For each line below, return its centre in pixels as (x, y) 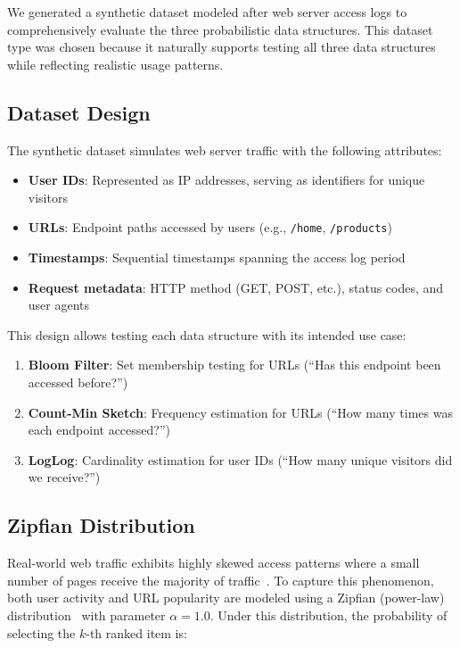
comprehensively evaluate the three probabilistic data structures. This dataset (220, 29)
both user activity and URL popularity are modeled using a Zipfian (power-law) (226, 598)
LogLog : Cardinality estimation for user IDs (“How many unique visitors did (240, 459)
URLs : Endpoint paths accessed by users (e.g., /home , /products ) (210, 227)
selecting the (41, 632)
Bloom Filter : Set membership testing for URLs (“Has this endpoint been (234, 365)
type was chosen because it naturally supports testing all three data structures (222, 47)
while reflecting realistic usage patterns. (115, 64)
